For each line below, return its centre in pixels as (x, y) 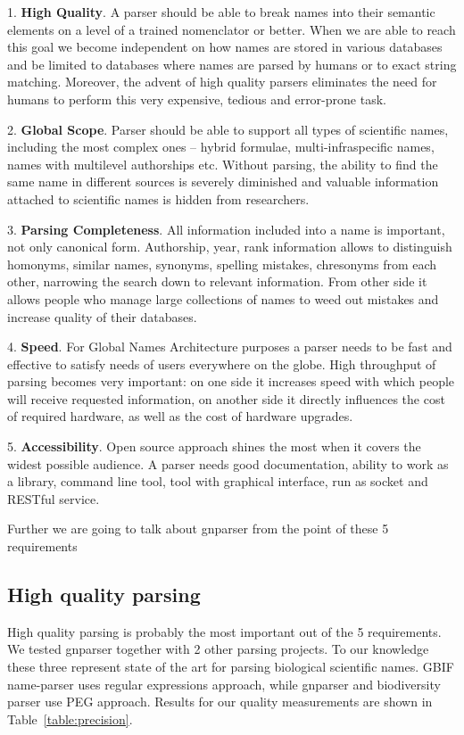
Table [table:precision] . (70, 718)
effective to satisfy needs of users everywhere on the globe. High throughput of (222, 363)
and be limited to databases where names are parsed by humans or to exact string (232, 64)
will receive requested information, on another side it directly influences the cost (226, 398)
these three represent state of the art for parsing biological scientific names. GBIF (231, 667)
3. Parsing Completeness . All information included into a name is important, (226, 229)
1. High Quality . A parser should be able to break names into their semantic (221, 12)
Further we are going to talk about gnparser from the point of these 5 (198, 529)
